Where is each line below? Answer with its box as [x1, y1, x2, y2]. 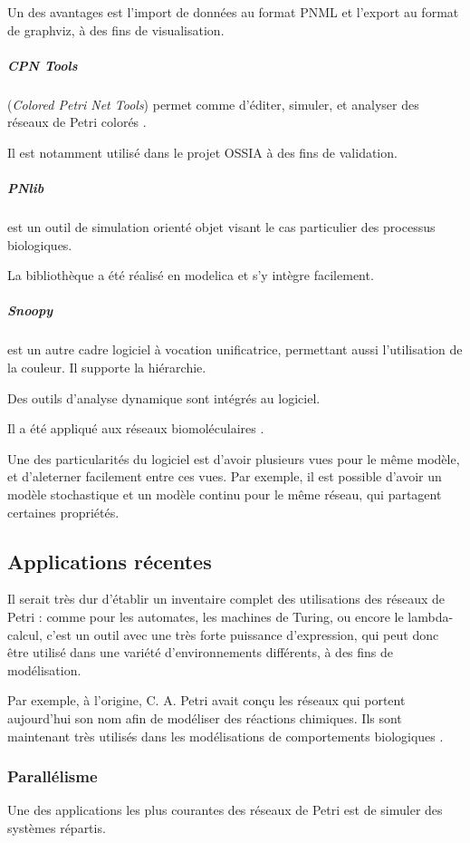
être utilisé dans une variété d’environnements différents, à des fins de [7, 643, 394, 662]
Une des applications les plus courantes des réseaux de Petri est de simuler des [7, 800, 443, 819]
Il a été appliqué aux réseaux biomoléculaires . [7, 419, 264, 438]
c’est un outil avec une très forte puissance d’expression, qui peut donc [46, 625, 439, 644]
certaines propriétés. [7, 502, 120, 521]
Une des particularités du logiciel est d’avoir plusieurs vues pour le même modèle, [7, 449, 460, 468]
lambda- [408, 606, 454, 625]
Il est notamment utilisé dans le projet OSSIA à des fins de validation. [7, 142, 398, 161]
